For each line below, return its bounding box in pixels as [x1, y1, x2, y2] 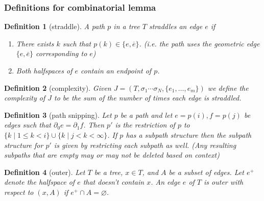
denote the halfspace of [4, 177, 75, 187]
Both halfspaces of [16, 65, 73, 76]
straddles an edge [149, 21, 203, 32]
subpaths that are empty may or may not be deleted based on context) [4, 149, 220, 160]
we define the [207, 82, 249, 93]
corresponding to [36, 48, 87, 59]
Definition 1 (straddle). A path [4, 21, 105, 32]
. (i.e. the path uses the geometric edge [139, 38, 260, 48]
